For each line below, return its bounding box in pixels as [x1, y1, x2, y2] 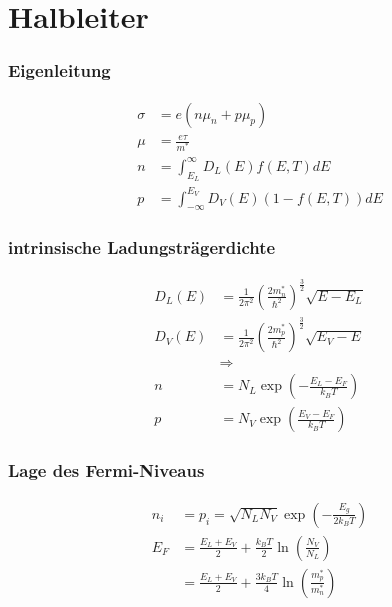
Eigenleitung [8, 58, 111, 83]
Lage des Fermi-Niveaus [8, 458, 205, 483]
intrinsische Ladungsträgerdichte [8, 235, 276, 260]
